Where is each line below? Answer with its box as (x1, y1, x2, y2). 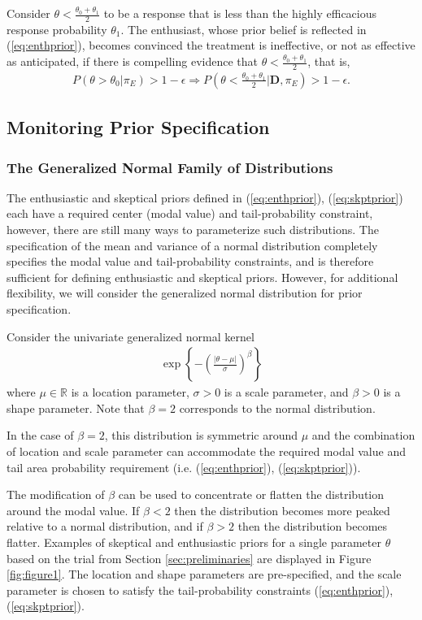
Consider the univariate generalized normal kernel (7, 327, 255, 345)
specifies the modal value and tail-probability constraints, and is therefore (7, 253, 374, 270)
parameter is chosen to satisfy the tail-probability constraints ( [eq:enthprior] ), (7, 581, 394, 598)
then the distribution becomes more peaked (174, 501, 390, 518)
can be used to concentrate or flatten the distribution (118, 486, 385, 503)
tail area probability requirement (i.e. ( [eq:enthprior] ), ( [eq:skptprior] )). (7, 458, 361, 475)
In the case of (7, 427, 74, 444)
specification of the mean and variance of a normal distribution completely (7, 236, 378, 254)
